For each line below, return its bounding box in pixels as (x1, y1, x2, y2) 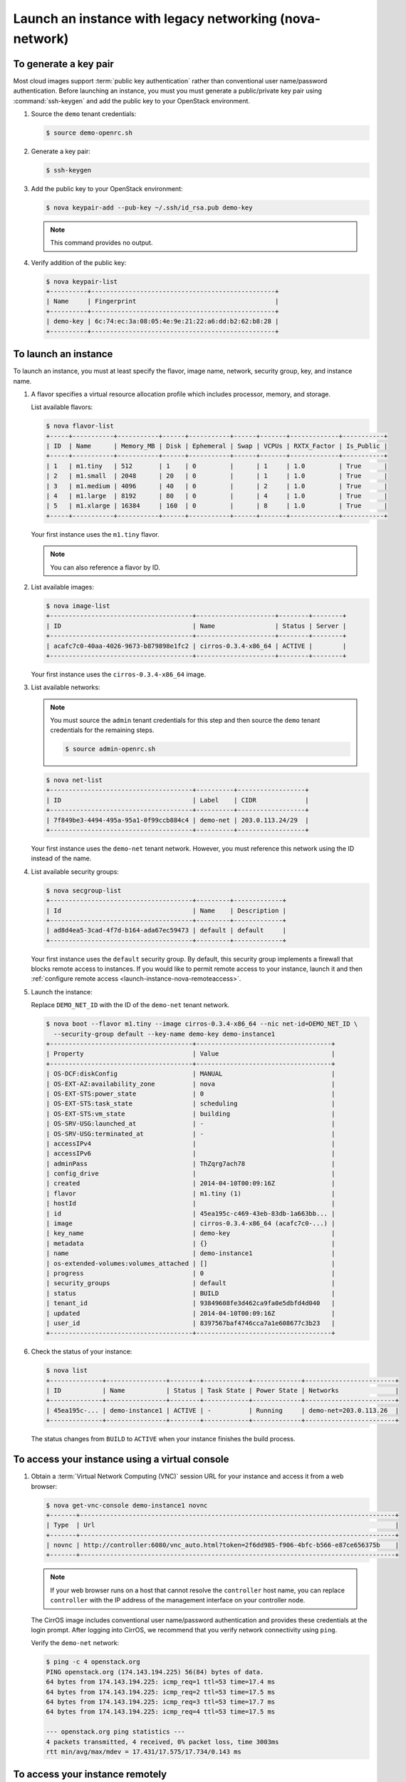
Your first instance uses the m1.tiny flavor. (31, 530, 160, 538)
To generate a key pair (13, 58, 114, 70)
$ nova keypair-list (46, 277, 118, 285)
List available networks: (31, 683, 100, 691)
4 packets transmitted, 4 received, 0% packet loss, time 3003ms (46, 1738, 279, 1746)
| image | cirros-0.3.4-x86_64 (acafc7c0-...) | (46, 1220, 335, 1227)
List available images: (31, 582, 94, 591)
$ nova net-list (46, 776, 103, 784)
